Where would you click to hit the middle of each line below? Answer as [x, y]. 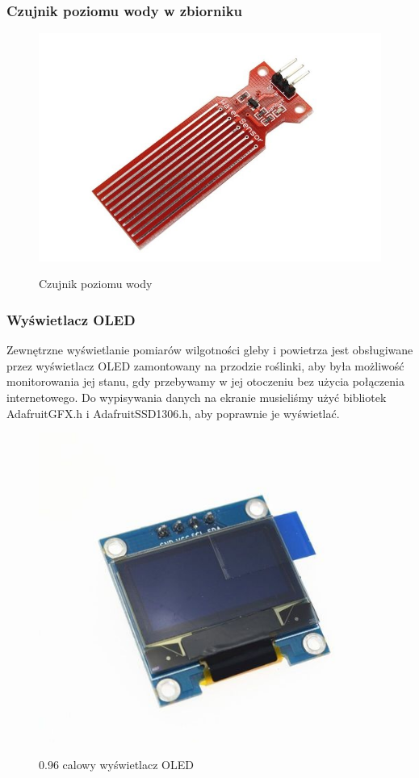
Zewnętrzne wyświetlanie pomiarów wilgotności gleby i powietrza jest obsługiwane [210, 350]
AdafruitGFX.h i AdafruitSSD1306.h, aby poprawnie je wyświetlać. [173, 413]
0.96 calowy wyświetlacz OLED [116, 765]
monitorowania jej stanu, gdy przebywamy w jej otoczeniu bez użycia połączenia [205, 381]
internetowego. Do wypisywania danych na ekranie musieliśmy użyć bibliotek [197, 397]
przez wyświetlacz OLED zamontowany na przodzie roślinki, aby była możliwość [205, 365]
